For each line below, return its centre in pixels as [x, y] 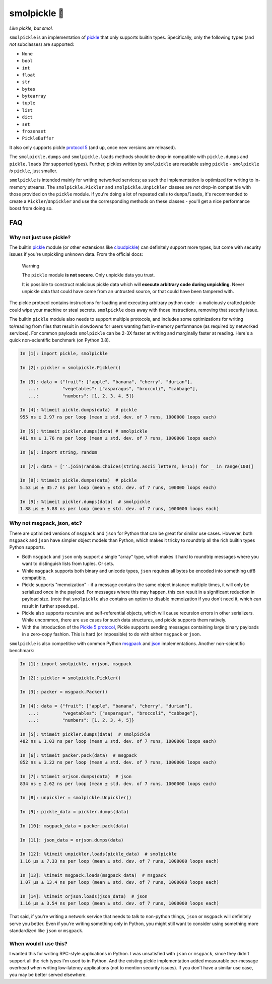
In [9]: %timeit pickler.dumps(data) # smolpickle [85, 502]
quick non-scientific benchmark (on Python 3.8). [60, 340]
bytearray [34, 96]
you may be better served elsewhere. [48, 975]
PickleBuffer [38, 138]
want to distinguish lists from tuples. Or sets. [68, 564]
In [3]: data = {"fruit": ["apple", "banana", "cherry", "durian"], [106, 382]
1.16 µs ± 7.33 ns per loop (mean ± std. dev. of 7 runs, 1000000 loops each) [119, 861]
